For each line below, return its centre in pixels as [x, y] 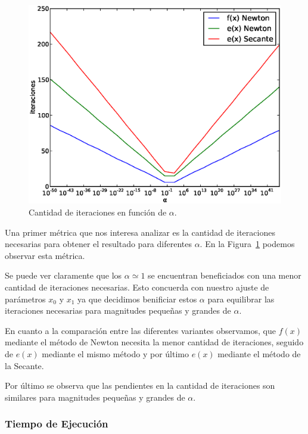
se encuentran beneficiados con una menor [225, 275]
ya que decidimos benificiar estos [137, 299]
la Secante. [24, 365]
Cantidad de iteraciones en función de [98, 212]
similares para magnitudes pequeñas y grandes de [95, 397]
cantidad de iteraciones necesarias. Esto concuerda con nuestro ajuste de [137, 287]
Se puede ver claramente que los [63, 275]
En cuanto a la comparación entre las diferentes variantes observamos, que [140, 330]
